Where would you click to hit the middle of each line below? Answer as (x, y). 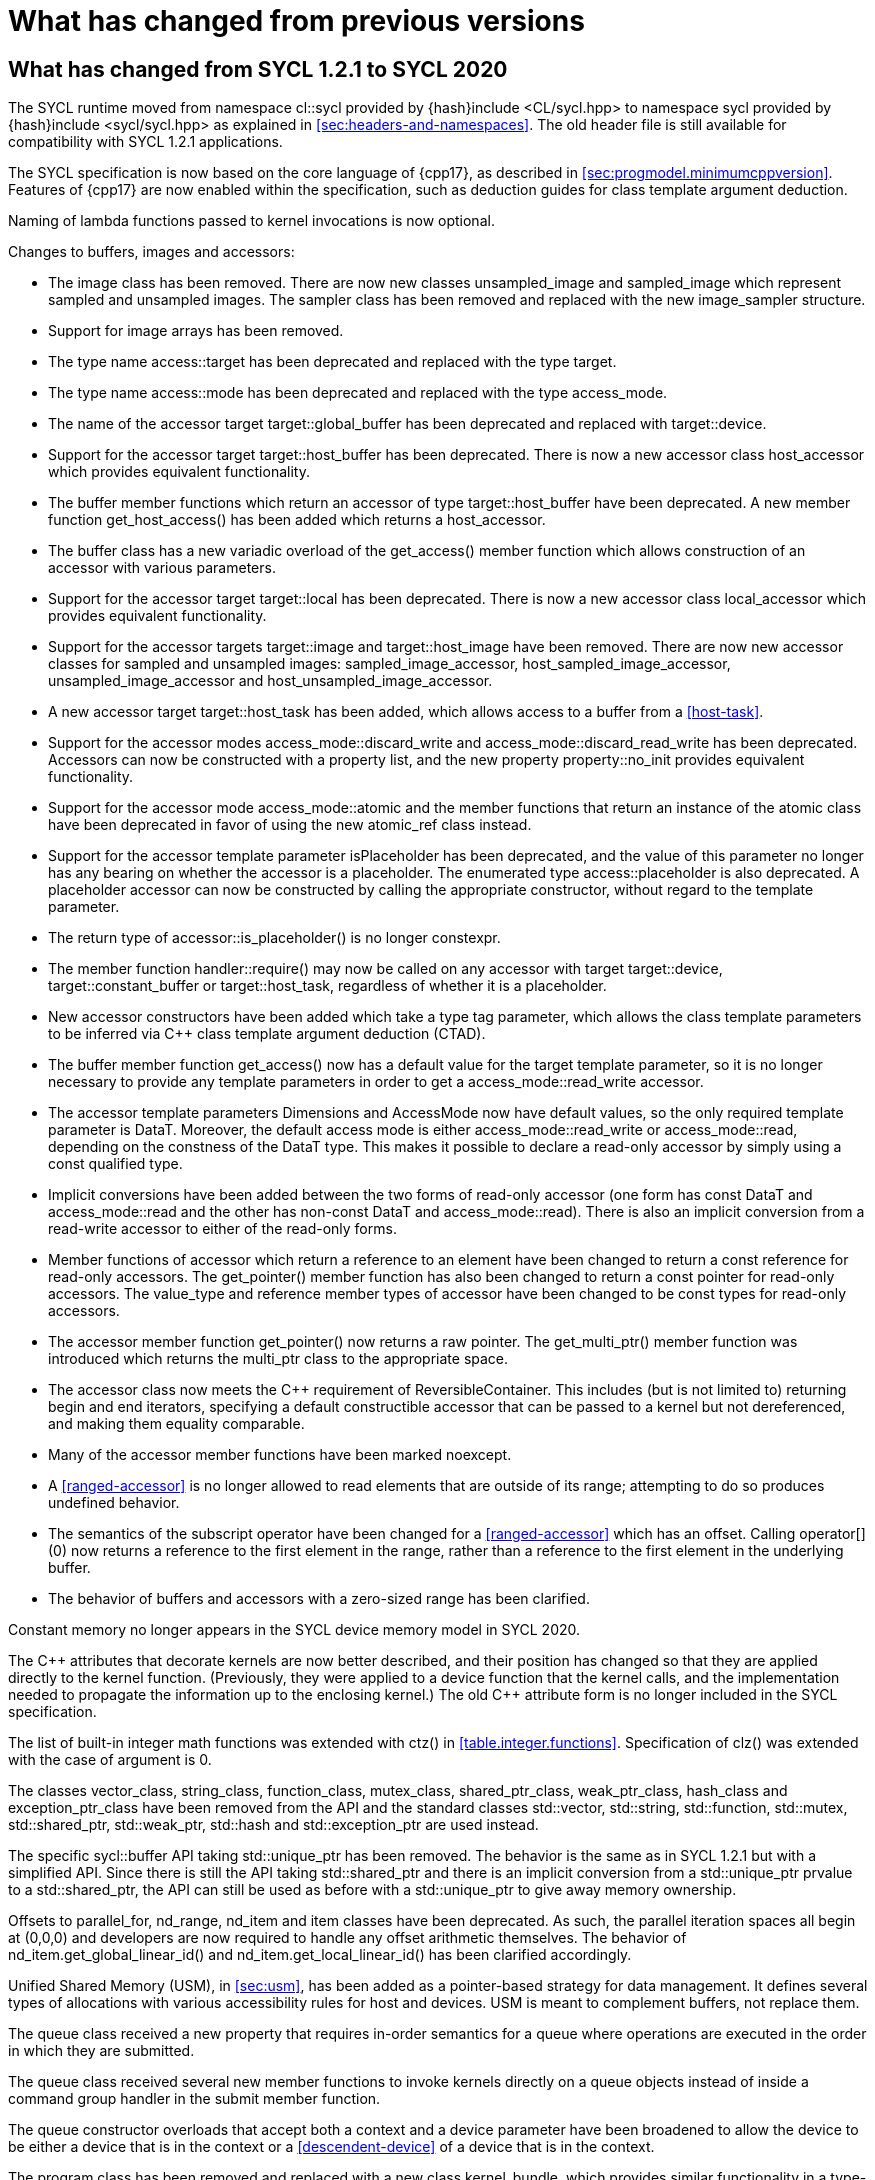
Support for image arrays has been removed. (196, 331)
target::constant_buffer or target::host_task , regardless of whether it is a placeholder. (327, 986)
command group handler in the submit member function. (194, 2099)
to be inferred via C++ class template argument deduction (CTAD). (267, 1034)
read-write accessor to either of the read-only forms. (222, 1229)
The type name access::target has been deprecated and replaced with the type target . (332, 362)
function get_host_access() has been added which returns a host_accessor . (297, 520)
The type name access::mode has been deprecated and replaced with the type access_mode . (358, 393)
